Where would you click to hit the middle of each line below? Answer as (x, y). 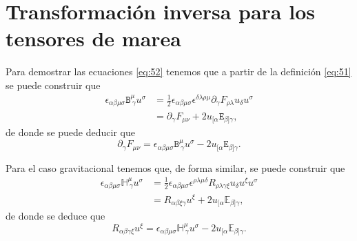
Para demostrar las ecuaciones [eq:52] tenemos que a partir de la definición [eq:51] (178, 71)
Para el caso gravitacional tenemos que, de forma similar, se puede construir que (175, 167)
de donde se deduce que (55, 215)
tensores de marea (93, 38)
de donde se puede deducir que (70, 132)
